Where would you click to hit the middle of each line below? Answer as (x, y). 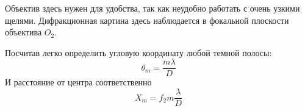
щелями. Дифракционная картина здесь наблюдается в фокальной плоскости (147, 20)
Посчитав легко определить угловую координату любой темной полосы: (138, 52)
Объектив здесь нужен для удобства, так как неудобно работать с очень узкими (152, 8)
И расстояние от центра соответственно (78, 82)
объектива (23, 32)
